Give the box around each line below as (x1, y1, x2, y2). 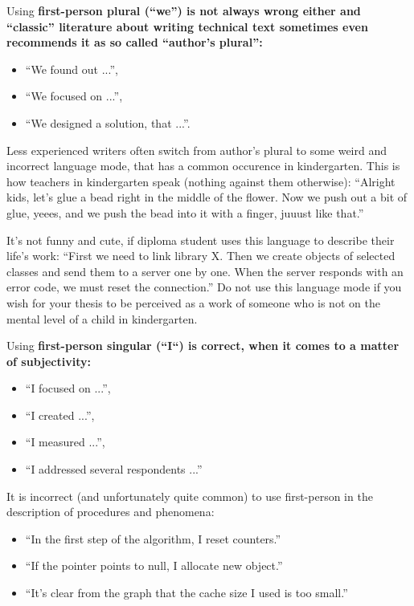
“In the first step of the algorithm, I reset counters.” (25, 530, 281, 547)
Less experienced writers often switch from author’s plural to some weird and (6, 141, 387, 158)
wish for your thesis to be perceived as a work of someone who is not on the (6, 294, 380, 311)
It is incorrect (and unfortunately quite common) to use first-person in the (6, 487, 373, 504)
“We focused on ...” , (25, 87, 123, 104)
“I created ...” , (25, 406, 95, 423)
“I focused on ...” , (25, 380, 111, 397)
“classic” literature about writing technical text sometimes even (6, 18, 368, 35)
